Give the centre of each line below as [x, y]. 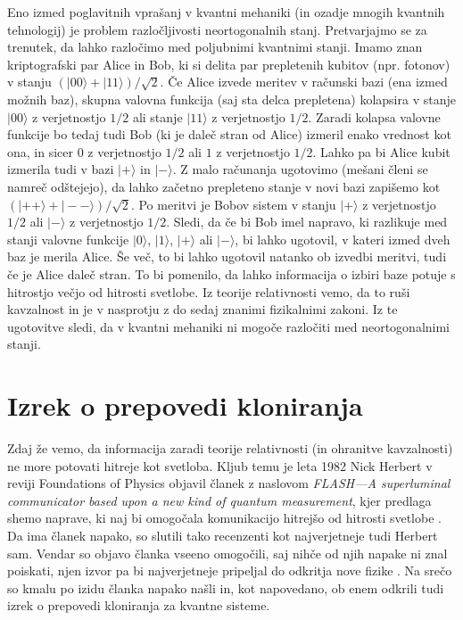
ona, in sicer [41, 151]
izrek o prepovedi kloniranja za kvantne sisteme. [139, 605]
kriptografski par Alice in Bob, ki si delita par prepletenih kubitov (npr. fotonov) [229, 64]
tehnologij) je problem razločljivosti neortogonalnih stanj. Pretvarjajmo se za [217, 29]
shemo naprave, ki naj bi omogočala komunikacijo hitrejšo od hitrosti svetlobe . [224, 518]
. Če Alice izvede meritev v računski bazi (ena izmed [304, 82]
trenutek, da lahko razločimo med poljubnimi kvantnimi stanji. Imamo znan [215, 47]
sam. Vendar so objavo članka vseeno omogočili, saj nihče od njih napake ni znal [227, 553]
